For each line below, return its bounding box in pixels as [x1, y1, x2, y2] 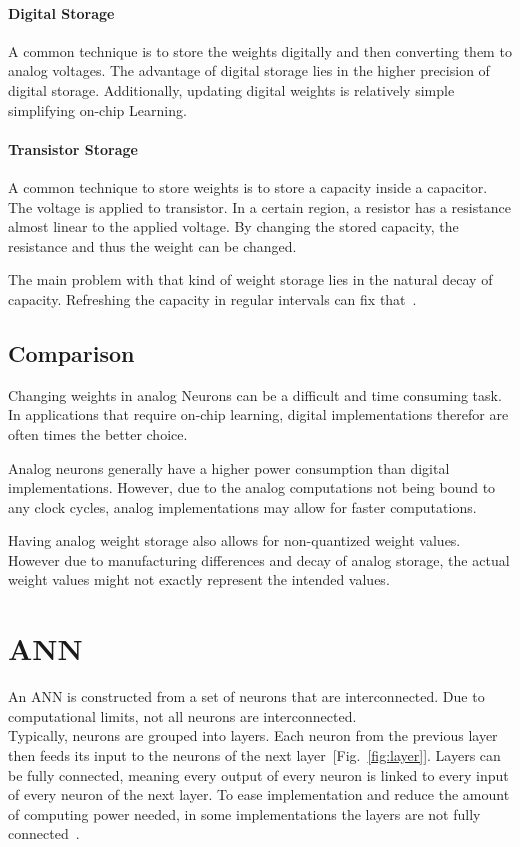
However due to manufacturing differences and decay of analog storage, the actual [8, 549, 510, 570]
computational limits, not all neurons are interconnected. [8, 705, 357, 726]
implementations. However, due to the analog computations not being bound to [8, 477, 496, 498]
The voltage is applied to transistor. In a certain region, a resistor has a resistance [8, 196, 511, 217]
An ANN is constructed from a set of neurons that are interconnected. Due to [8, 686, 485, 707]
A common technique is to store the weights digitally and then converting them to [8, 40, 512, 61]
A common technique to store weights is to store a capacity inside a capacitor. [8, 176, 488, 197]
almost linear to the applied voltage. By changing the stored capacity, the [8, 216, 459, 237]
